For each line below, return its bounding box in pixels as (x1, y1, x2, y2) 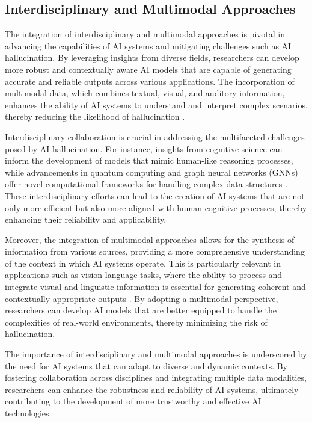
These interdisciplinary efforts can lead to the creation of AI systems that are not (5, 189, 305, 202)
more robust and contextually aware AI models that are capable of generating (5, 63, 292, 75)
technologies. (5, 407, 52, 419)
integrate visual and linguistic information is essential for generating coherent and (5, 280, 306, 293)
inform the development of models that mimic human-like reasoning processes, (5, 154, 293, 167)
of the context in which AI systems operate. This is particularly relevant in (5, 256, 281, 269)
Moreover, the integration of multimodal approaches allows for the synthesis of (5, 233, 295, 245)
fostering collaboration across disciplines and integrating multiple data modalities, (5, 371, 307, 384)
